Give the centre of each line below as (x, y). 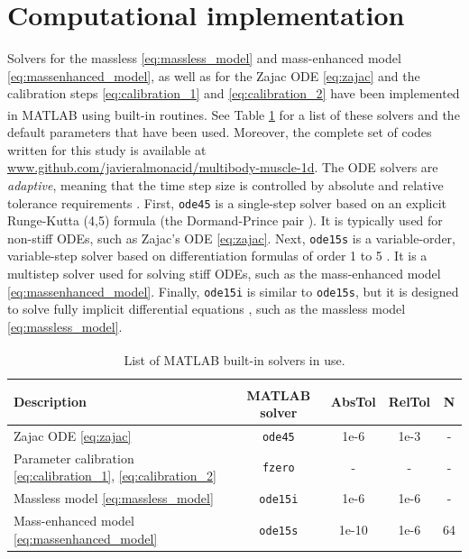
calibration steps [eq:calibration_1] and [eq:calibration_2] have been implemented (234, 93)
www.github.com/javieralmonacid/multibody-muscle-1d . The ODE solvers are (223, 167)
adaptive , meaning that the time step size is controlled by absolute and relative (225, 184)
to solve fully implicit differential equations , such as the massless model (207, 309)
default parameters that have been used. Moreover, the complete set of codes (220, 132)
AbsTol (353, 402)
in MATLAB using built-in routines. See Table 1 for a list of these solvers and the (234, 114)
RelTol (409, 402)
